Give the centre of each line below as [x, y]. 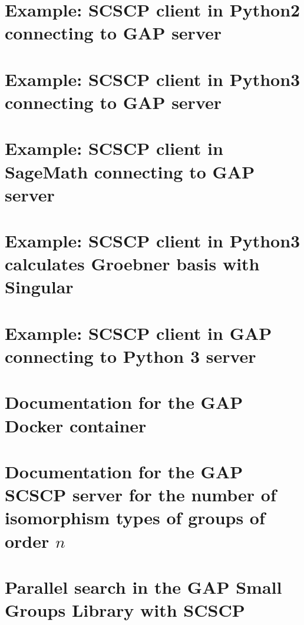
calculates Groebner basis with [132, 264]
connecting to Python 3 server [130, 356]
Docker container [76, 425]
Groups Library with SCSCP [125, 610]
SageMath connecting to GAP [130, 171]
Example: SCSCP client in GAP [138, 333]
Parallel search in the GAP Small [143, 586]
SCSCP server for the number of [141, 495]
